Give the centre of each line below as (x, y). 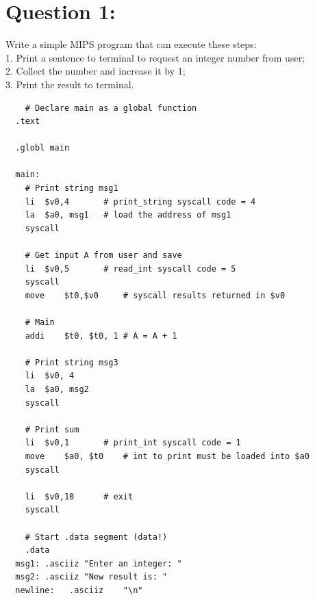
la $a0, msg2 (57, 389)
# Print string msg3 (72, 362)
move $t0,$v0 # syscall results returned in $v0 (155, 295)
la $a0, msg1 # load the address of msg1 (128, 215)
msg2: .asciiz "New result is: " (91, 577)
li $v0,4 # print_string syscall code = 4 (140, 201)
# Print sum (52, 429)
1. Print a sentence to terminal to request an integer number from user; (155, 57)
